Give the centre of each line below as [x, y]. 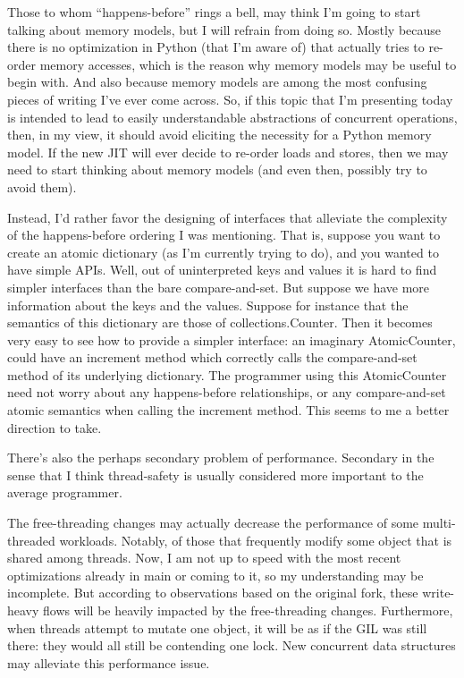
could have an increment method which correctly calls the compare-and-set [212, 357]
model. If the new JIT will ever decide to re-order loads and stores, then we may [228, 152]
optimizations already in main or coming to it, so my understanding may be [215, 575]
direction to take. [55, 427]
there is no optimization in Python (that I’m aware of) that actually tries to [216, 47]
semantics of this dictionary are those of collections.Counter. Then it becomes [220, 322]
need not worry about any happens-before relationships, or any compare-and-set [227, 392]
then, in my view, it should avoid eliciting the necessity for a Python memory [219, 135]
